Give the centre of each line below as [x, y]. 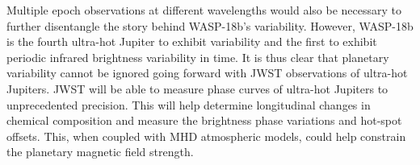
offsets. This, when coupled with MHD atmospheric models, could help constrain [206, 136]
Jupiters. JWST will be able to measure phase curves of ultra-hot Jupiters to [197, 88]
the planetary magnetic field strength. [100, 152]
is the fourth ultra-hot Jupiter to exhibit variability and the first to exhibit [192, 41]
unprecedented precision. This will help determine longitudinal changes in [189, 104]
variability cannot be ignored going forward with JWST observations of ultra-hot [207, 73]
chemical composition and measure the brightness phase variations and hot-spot [204, 120]
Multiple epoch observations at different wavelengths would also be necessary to [204, 10]
